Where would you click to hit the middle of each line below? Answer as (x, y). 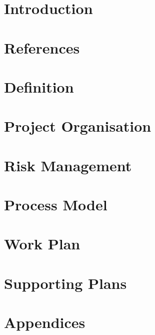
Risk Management (68, 165)
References (42, 47)
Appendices (45, 322)
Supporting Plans (65, 283)
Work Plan (42, 244)
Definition (39, 86)
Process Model (56, 205)
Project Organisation (78, 126)
